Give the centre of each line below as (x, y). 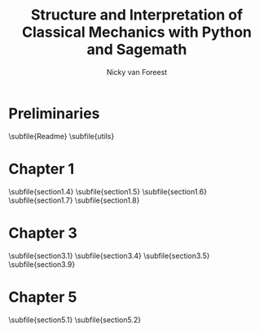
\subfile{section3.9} (42, 264)
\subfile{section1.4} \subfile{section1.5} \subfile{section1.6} (108, 191)
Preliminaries (54, 114)
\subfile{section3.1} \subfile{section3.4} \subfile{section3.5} (109, 256)
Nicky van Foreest (137, 72)
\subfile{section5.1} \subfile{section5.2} (75, 320)
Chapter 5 (43, 297)
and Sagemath (137, 50)
